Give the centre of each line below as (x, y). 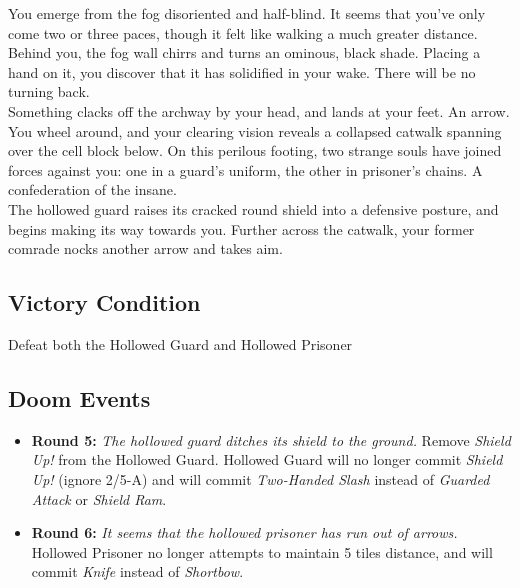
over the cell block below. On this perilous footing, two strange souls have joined (255, 150)
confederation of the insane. (92, 189)
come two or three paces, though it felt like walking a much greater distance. (243, 32)
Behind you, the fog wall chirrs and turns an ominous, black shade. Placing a (244, 52)
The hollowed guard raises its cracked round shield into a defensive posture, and (253, 208)
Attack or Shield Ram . (99, 498)
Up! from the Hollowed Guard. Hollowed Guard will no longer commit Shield (267, 459)
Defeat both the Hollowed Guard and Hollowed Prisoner (180, 343)
